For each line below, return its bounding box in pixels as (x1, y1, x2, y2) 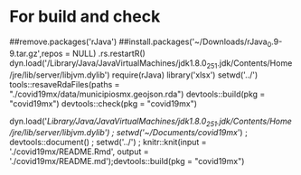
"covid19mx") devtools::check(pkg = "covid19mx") (9, 97, 197, 109)
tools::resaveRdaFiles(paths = (9, 78, 120, 89)
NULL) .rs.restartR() (71, 48, 146, 59)
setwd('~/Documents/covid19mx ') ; (116, 127, 249, 138)
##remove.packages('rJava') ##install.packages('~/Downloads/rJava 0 (9, 36, 272, 49)
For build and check (9, 6, 161, 27)
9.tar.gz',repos (9, 48, 63, 59)
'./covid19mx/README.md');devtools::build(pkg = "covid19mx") (9, 156, 245, 167)
